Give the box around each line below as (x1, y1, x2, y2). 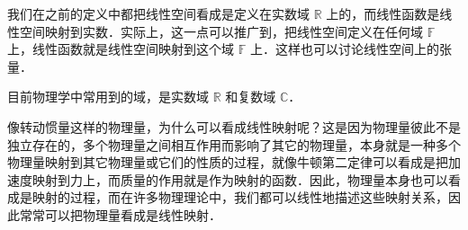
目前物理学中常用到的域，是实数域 (7, 87, 209, 106)
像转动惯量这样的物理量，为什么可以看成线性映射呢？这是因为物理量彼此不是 (7, 117, 461, 136)
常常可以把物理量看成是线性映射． (19, 205, 221, 224)
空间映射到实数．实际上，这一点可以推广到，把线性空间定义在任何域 (19, 22, 423, 40)
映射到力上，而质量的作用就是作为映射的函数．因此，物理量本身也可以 (31, 170, 448, 189)
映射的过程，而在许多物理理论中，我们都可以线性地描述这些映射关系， (31, 188, 448, 207)
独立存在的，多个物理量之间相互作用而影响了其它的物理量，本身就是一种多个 (7, 135, 461, 154)
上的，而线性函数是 (326, 4, 440, 22)
